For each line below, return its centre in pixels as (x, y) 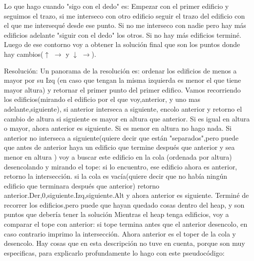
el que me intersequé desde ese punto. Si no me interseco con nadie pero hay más (125, 25)
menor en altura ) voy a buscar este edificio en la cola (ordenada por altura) (118, 156)
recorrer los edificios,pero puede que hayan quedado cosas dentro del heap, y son (124, 204)
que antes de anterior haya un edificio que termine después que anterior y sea (119, 147)
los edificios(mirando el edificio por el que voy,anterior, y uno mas (102, 99)
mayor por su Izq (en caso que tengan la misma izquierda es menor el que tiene (123, 80)
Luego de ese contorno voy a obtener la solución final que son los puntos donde (122, 44)
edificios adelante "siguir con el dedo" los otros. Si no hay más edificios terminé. (123, 35)
